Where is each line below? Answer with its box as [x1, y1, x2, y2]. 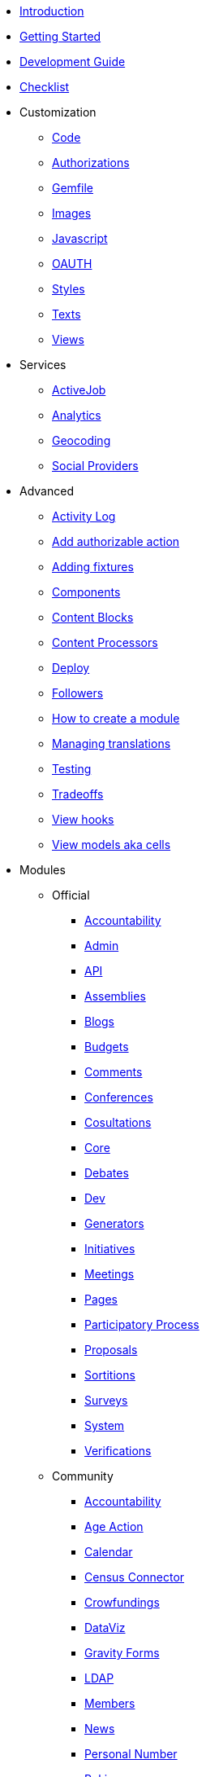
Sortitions [84, 1368, 135, 1382]
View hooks [52, 812, 114, 826]
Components [52, 585, 121, 599]
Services [19, 358, 67, 372]
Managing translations [52, 737, 171, 750]
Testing [52, 762, 92, 776]
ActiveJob [52, 383, 106, 397]
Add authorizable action [52, 534, 180, 548]
